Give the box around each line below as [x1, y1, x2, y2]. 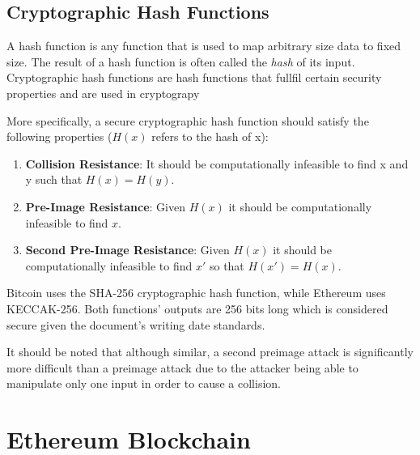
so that [209, 257, 244, 274]
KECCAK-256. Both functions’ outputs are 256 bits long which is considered [6, 300, 388, 317]
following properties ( [6, 128, 112, 145]
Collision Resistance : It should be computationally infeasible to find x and [25, 155, 409, 172]
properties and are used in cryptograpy [6, 84, 200, 101]
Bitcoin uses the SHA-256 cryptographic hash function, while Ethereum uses [6, 284, 386, 301]
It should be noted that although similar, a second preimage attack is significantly [6, 343, 414, 360]
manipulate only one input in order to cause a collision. [6, 375, 281, 392]
